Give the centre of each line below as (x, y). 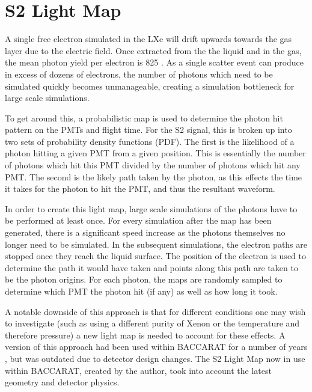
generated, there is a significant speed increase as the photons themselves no (145, 232)
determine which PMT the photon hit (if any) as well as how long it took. (141, 291)
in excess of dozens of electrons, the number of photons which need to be (139, 74)
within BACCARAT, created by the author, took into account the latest (138, 370)
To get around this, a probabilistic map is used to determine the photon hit (144, 118)
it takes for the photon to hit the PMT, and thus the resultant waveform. (140, 188)
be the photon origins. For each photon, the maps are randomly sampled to (144, 279)
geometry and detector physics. (62, 382)
